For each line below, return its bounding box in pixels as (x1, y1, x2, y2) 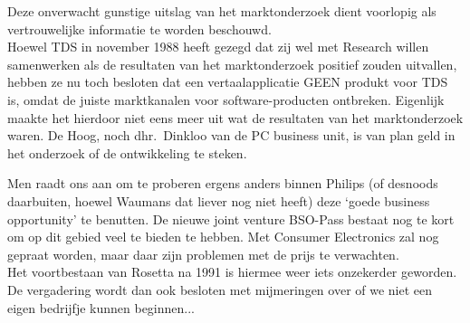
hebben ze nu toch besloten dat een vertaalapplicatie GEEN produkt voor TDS (7, 72, 448, 91)
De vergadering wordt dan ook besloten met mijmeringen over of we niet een (7, 280, 433, 299)
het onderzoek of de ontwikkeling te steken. (7, 143, 247, 162)
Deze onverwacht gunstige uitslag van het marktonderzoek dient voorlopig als (7, 2, 436, 20)
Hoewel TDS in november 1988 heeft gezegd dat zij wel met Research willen (7, 37, 429, 56)
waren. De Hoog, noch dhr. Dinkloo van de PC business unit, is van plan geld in (7, 126, 456, 145)
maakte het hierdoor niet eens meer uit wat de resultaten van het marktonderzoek (7, 108, 464, 127)
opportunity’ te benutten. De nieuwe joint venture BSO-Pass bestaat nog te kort (7, 209, 455, 228)
